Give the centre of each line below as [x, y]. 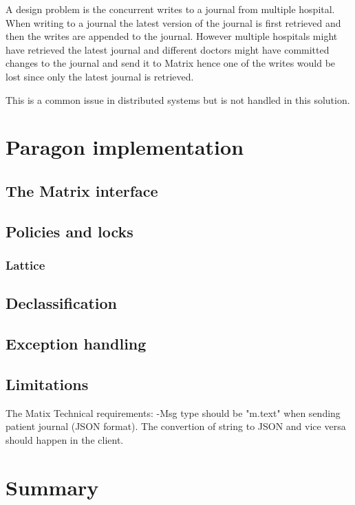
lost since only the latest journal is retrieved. [100, 76]
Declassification [61, 303]
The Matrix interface [82, 190]
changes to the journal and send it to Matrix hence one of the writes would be [171, 63]
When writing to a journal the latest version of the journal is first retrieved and [173, 22]
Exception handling [76, 344]
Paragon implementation [125, 147]
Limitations [47, 384]
